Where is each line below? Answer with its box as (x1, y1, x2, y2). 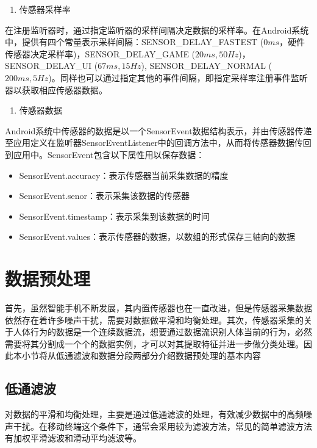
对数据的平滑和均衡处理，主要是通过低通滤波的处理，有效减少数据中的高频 (5, 408, 304, 421)
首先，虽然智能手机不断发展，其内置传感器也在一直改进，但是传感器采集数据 (5, 302, 312, 314)
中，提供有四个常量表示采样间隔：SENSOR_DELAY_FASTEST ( (5, 35, 264, 48)
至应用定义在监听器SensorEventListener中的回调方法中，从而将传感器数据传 (5, 136, 303, 149)
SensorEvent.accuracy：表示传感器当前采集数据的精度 (19, 168, 229, 181)
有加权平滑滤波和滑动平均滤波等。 (5, 432, 141, 444)
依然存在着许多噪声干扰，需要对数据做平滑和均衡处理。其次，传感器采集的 (5, 313, 304, 326)
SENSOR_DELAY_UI (5, 59, 92, 72)
